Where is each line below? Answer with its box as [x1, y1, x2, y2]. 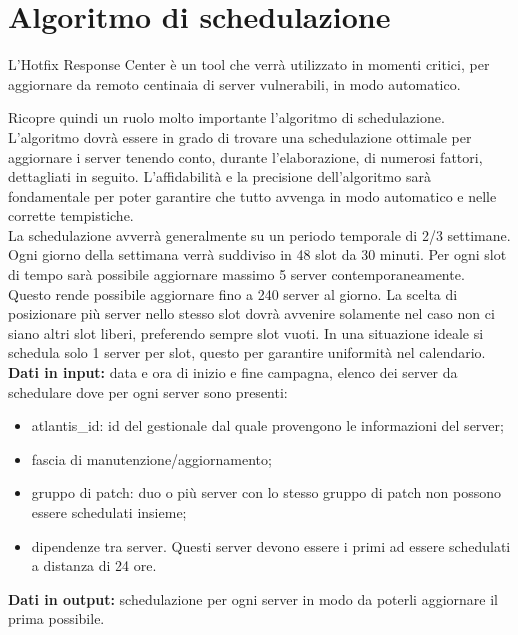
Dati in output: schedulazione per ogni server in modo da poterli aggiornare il [8, 588, 498, 609]
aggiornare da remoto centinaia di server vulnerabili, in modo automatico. [8, 73, 461, 94]
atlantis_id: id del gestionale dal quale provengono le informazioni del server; [31, 415, 504, 436]
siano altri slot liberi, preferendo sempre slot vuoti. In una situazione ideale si [8, 322, 484, 343]
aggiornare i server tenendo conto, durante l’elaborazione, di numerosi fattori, [8, 146, 483, 167]
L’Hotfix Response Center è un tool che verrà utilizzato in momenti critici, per [8, 54, 490, 75]
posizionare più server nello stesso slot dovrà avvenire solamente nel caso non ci [8, 303, 495, 324]
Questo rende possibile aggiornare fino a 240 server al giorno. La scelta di [8, 283, 458, 304]
